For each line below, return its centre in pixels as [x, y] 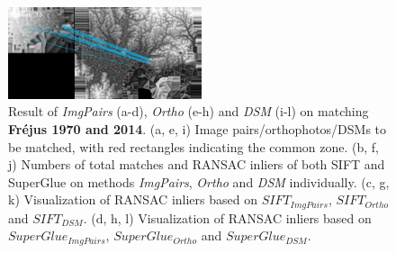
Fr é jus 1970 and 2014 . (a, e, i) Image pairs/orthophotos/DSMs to [198, 129]
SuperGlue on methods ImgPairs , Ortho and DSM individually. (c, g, [199, 181]
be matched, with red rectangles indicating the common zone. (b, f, [193, 146]
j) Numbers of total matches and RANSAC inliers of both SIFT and [197, 164]
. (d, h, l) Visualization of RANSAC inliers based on [227, 217]
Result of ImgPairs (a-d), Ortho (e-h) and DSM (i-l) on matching [189, 111]
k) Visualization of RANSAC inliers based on [133, 199]
